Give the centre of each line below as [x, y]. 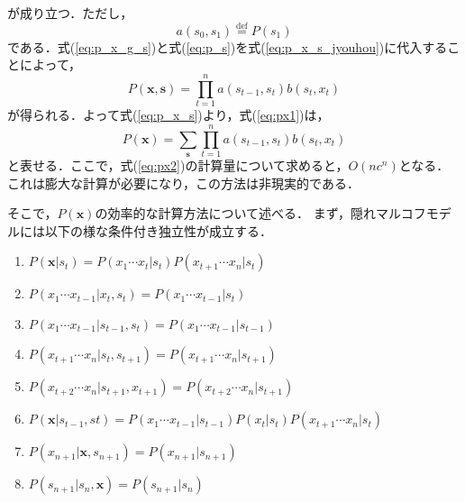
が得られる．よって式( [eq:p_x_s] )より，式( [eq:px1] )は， [169, 115]
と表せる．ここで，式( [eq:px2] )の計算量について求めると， [178, 164]
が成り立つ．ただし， [70, 13]
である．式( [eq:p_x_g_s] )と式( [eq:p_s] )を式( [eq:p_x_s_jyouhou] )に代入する [228, 46]
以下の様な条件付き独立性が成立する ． [158, 230]
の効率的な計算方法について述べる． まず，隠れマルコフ [260, 213]
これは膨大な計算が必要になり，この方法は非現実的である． [183, 183]
